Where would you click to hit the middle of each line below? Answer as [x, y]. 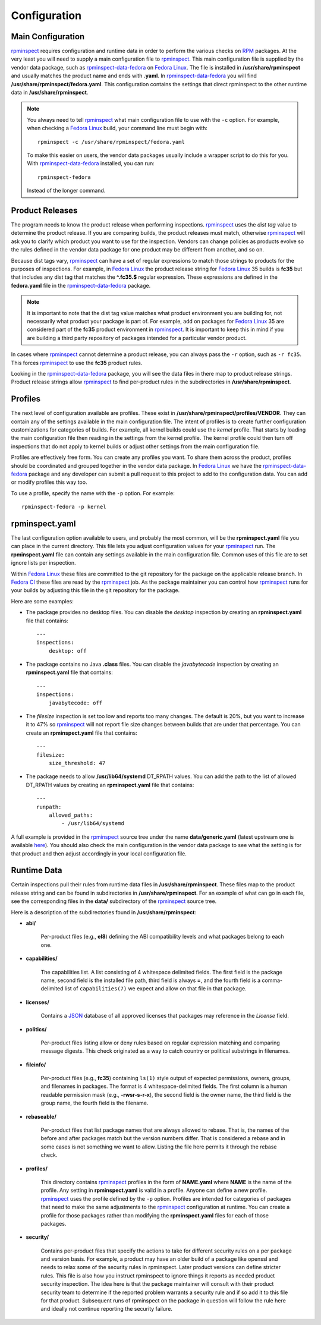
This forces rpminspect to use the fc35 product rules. [77, 363]
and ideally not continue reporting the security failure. [106, 1309]
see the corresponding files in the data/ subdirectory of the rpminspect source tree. [114, 901]
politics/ [36, 1029]
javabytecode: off [75, 703]
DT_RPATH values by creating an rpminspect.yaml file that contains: [110, 785]
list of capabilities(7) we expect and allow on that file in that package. [155, 989]
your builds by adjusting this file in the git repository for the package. [95, 590]
